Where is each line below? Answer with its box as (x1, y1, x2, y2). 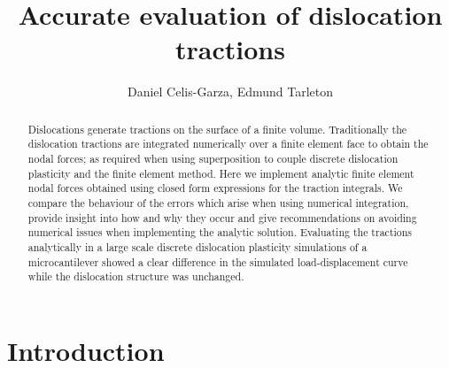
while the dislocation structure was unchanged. (27, 269, 244, 284)
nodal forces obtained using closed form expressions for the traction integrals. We (27, 180, 403, 195)
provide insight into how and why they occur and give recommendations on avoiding (27, 210, 417, 225)
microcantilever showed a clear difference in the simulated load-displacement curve (27, 254, 408, 269)
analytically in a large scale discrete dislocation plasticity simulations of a (27, 239, 368, 254)
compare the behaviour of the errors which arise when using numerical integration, (27, 195, 409, 210)
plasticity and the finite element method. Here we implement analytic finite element (27, 165, 414, 180)
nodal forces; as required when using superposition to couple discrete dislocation (27, 151, 399, 166)
